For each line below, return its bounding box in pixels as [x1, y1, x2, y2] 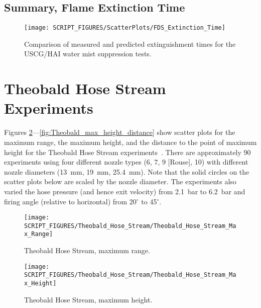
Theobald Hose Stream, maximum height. [24, 294, 153, 304]
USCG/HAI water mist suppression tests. [24, 48, 152, 59]
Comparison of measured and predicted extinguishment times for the [24, 38, 236, 49]
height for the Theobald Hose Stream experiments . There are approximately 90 [4, 146, 251, 157]
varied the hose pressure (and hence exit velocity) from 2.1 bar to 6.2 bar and [4, 186, 245, 196]
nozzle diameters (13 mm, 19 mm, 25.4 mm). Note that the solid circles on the [4, 166, 249, 177]
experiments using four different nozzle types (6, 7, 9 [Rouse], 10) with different [4, 157, 248, 167]
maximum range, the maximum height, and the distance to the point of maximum [4, 136, 257, 147]
